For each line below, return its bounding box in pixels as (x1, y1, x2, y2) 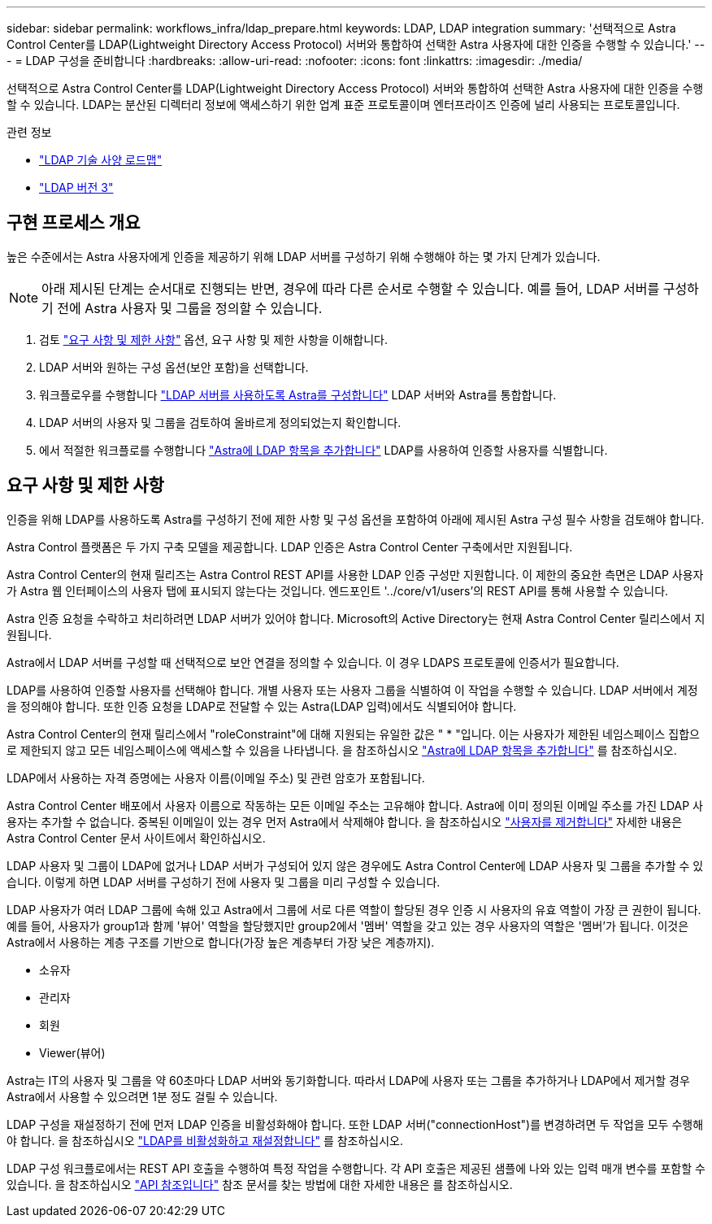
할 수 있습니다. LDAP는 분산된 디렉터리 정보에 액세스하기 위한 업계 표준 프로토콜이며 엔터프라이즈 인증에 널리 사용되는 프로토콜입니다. (7, 98, 680, 111)
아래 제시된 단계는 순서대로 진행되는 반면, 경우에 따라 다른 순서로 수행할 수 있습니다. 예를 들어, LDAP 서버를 (41, 280, 660, 297)
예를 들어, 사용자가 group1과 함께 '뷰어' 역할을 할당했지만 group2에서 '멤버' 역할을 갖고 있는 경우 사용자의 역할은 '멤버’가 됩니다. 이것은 (7, 918, 689, 933)
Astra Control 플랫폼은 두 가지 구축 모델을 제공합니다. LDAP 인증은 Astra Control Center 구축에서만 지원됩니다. (7, 539, 573, 554)
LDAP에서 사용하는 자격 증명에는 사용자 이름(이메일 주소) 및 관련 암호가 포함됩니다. (7, 770, 425, 785)
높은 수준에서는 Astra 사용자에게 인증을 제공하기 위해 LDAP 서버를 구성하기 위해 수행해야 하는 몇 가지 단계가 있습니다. (7, 249, 601, 264)
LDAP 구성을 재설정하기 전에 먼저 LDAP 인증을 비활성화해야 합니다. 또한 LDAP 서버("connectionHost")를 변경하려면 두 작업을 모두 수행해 (7, 1117, 704, 1131)
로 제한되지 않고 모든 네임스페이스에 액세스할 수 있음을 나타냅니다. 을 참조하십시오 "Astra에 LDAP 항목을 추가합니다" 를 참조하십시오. (7, 743, 677, 757)
